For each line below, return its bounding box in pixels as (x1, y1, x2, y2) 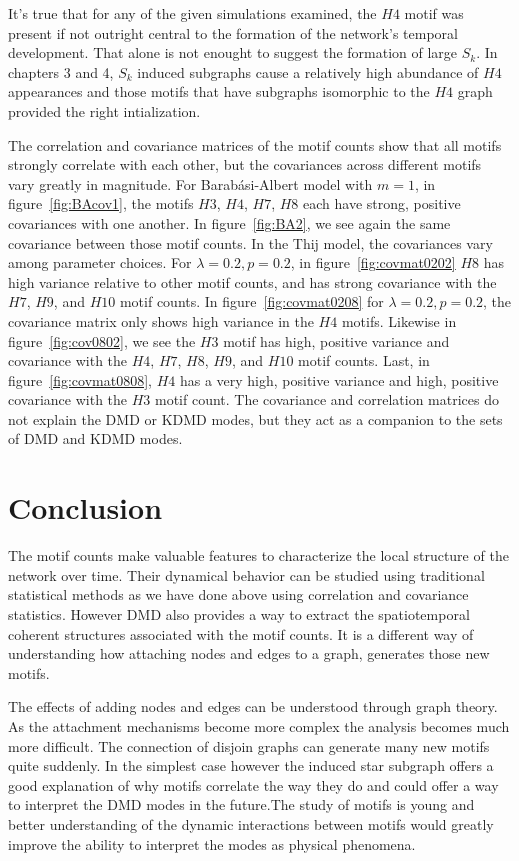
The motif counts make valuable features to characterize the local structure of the (8, 545, 509, 566)
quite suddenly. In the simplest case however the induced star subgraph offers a (8, 755, 494, 776)
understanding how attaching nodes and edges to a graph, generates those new (8, 643, 490, 664)
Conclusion (8, 487, 163, 528)
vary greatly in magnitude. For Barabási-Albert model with (8, 173, 373, 194)
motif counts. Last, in (298, 350, 430, 371)
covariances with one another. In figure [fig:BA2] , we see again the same (8, 212, 451, 233)
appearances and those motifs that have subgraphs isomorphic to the (8, 81, 430, 102)
